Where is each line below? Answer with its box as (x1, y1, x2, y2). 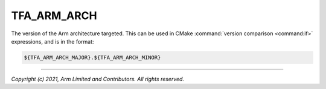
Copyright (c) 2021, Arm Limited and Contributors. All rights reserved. (11, 75, 184, 82)
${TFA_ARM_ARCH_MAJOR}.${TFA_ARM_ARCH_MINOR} (24, 54, 161, 61)
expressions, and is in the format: (11, 38, 94, 45)
